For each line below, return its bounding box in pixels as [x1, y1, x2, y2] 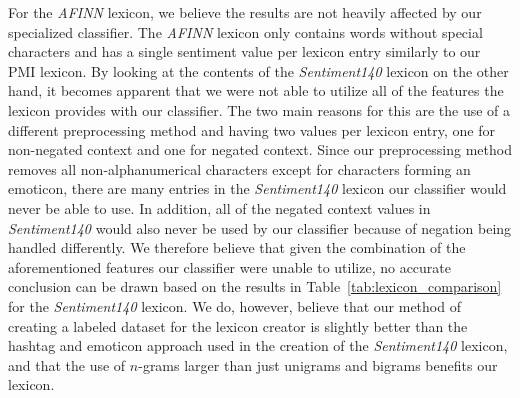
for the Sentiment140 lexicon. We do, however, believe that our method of [8, 295, 461, 316]
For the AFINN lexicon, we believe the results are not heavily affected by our [8, 2, 482, 22]
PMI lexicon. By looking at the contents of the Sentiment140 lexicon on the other [8, 60, 509, 81]
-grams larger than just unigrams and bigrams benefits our [138, 354, 498, 375]
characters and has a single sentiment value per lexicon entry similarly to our [8, 41, 481, 62]
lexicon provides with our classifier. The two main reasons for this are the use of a [8, 99, 511, 120]
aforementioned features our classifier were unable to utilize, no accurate [8, 256, 452, 277]
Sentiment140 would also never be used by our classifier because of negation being [8, 217, 512, 238]
